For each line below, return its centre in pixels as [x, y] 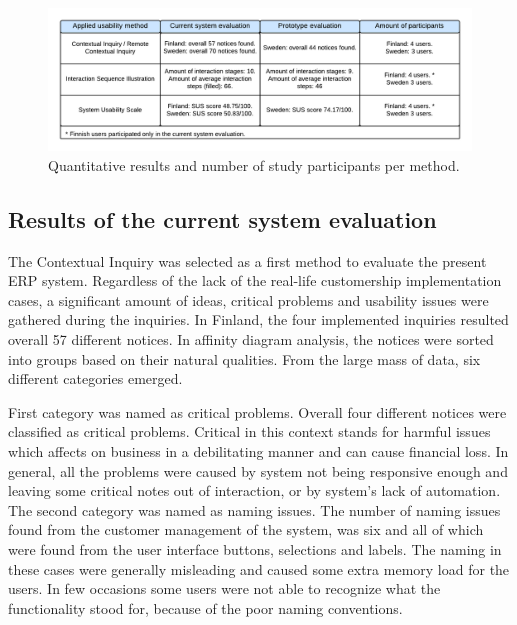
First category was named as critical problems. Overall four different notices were [257, 411]
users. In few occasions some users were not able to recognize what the [224, 588]
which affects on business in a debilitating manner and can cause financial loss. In [258, 451]
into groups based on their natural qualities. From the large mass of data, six [244, 358]
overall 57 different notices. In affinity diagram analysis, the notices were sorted [251, 339]
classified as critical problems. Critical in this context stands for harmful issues [249, 431]
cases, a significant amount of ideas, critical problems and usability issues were [248, 299]
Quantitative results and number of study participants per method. [254, 164]
